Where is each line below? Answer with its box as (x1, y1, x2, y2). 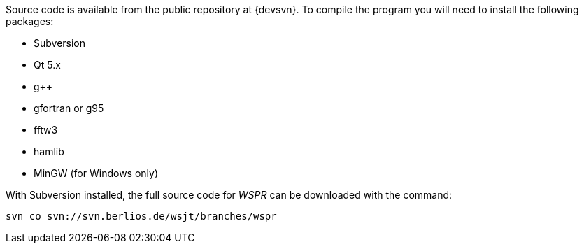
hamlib (34, 145, 64, 157)
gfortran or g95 (34, 102, 104, 114)
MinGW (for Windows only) (34, 167, 159, 179)
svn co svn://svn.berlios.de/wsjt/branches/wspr (6, 211, 277, 222)
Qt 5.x (34, 59, 61, 71)
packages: (6, 15, 54, 27)
